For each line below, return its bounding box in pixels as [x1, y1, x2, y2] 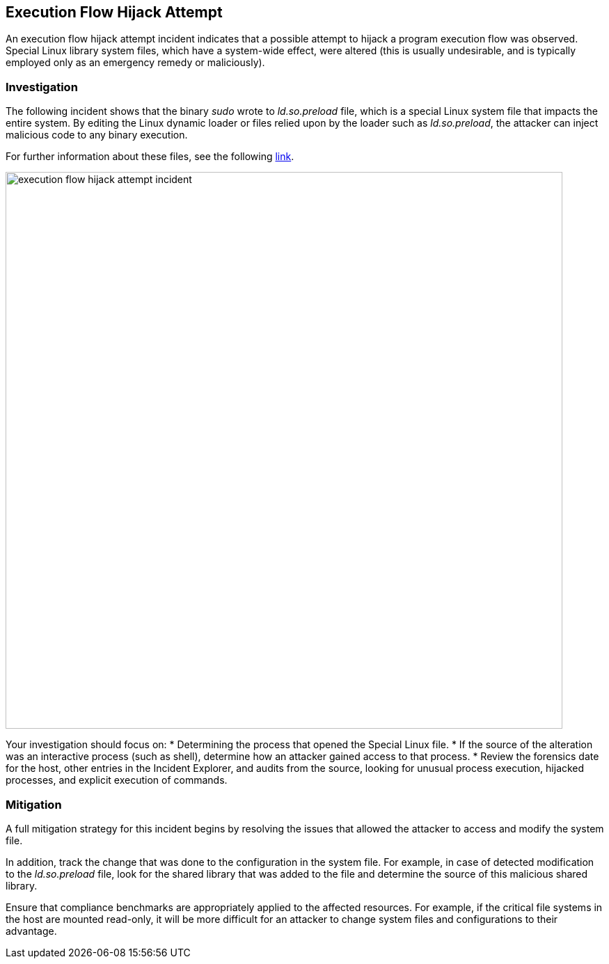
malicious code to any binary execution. [6, 129, 188, 141]
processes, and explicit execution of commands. [6, 774, 228, 787]
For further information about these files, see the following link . [6, 150, 294, 163]
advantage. [6, 924, 57, 937]
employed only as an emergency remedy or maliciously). [6, 56, 265, 69]
